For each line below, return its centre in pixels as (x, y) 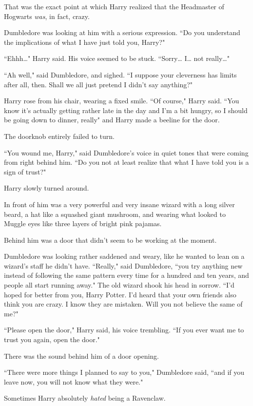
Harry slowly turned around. (47, 188)
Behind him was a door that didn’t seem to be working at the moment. (110, 240)
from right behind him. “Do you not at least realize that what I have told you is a (126, 162)
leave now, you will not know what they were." (74, 381)
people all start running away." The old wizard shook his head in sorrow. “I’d (119, 285)
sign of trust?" (25, 171)
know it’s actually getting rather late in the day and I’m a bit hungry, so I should (126, 110)
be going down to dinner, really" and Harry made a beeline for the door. (112, 120)
